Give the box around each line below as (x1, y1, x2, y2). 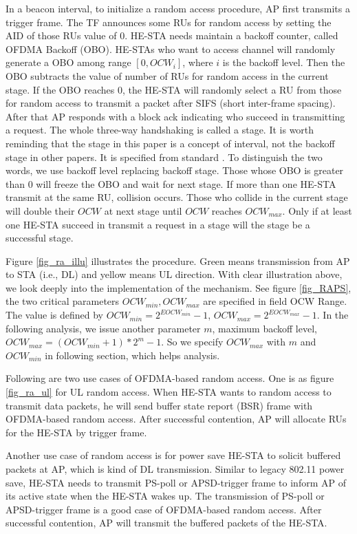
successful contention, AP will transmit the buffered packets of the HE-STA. (6, 515, 327, 530)
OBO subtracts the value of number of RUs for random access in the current (6, 68, 329, 83)
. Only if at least (282, 203, 352, 217)
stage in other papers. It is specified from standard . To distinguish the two (6, 149, 323, 164)
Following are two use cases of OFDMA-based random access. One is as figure (6, 371, 334, 385)
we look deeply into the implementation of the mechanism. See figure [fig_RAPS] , (6, 280, 351, 295)
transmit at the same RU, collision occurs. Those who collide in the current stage (6, 190, 348, 204)
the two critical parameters (6, 294, 120, 308)
